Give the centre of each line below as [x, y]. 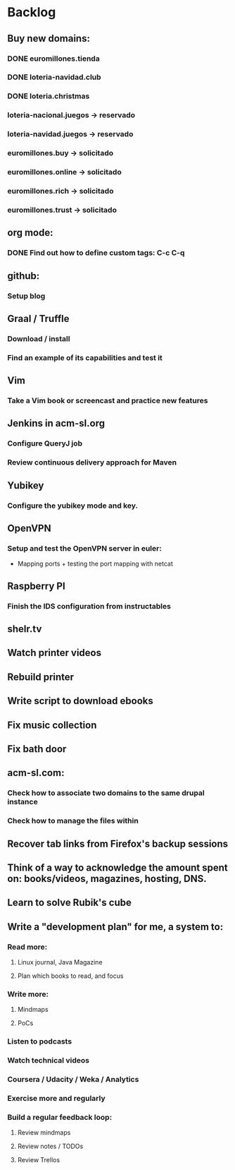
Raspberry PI [36, 586]
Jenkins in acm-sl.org [56, 423]
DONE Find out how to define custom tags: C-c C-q [96, 253]
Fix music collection [52, 725]
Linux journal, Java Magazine [60, 962]
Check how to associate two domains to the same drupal [106, 793]
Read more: [27, 947]
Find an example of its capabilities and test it [85, 357]
